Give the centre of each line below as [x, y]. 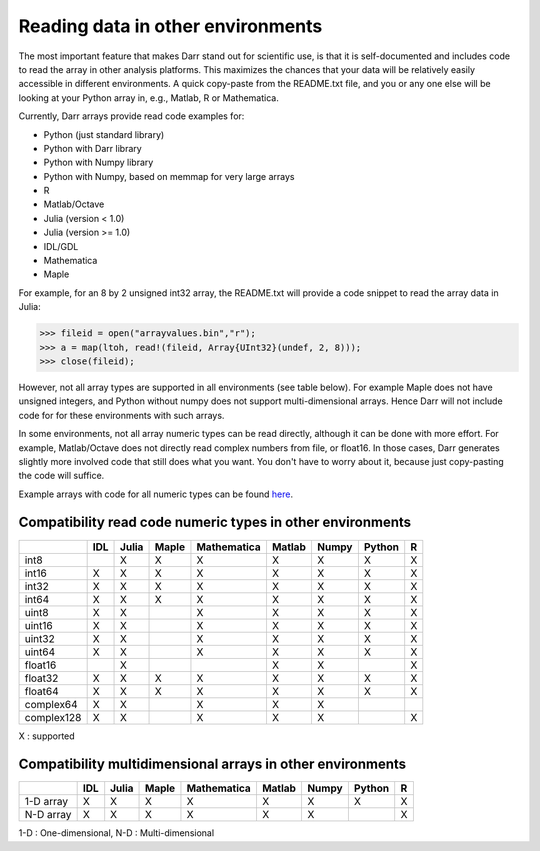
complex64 [51, 704]
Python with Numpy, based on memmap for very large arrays [169, 176]
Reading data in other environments [170, 26]
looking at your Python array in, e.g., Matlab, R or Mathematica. [148, 97]
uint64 [40, 652]
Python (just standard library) [104, 134]
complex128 [53, 717]
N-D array [48, 815]
